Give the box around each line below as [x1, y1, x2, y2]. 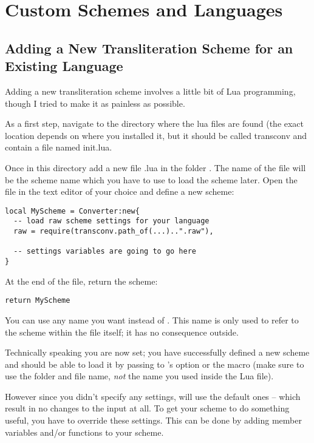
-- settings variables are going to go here [13, 247, 196, 256]
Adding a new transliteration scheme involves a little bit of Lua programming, [5, 84, 296, 97]
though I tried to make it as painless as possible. [5, 96, 185, 109]
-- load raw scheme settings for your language [13, 217, 210, 226]
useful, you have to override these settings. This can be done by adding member [5, 414, 302, 427]
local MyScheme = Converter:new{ [5, 206, 140, 215]
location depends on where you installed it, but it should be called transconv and [5, 129, 307, 141]
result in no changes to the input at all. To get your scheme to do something [5, 402, 290, 414]
